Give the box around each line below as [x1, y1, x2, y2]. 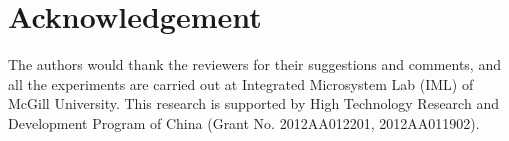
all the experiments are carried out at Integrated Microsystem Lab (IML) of [8, 73, 474, 94]
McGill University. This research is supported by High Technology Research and [8, 93, 499, 114]
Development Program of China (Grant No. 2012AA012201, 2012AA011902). [8, 112, 480, 133]
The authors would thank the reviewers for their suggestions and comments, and [8, 54, 501, 75]
